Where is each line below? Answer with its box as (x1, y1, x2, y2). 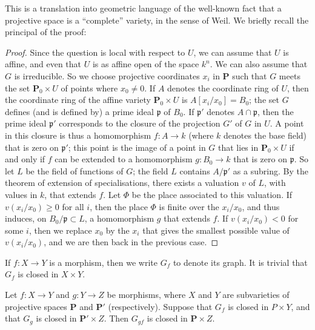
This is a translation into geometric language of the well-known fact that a (5, 2, 282, 14)
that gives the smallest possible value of (142, 223, 290, 236)
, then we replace (28, 223, 92, 236)
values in (5, 188, 38, 200)
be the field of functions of (25, 164, 124, 177)
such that (232, 69, 267, 82)
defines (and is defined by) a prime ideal (5, 105, 154, 117)
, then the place (90, 200, 148, 213)
